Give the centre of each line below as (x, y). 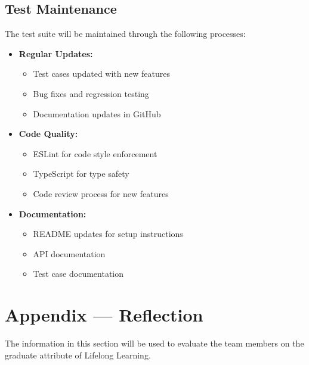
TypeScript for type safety (81, 174)
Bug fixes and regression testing (91, 93)
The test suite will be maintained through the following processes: (125, 34)
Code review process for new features (101, 193)
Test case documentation (78, 274)
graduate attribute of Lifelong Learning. (78, 355)
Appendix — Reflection (104, 315)
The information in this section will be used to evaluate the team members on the (154, 343)
